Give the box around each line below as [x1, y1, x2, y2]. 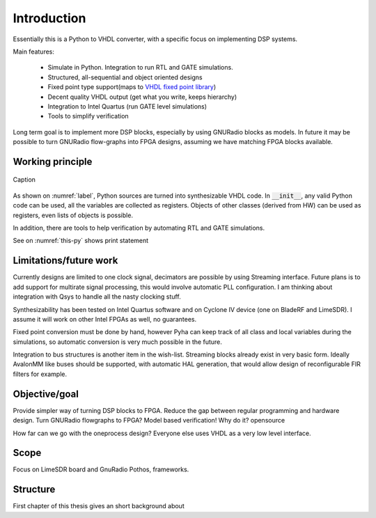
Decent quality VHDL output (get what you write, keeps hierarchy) [47, 93, 237, 101]
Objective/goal [13, 388, 79, 400]
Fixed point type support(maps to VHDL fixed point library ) [47, 83, 217, 91]
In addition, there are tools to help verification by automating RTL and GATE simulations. [13, 223, 265, 233]
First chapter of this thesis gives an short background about [13, 502, 185, 510]
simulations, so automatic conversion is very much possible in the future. [13, 338, 223, 346]
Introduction [13, 10, 86, 26]
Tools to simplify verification [47, 112, 129, 120]
